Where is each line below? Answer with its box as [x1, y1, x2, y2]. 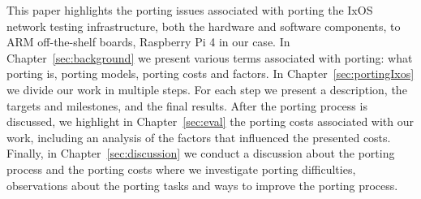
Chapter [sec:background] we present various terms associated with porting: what [6, 49, 413, 66]
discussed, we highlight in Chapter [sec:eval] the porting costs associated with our [6, 113, 415, 130]
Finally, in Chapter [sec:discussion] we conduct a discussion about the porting [6, 145, 395, 162]
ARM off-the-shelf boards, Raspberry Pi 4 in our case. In [6, 33, 290, 50]
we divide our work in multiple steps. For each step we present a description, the [6, 80, 407, 97]
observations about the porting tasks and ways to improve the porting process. [6, 176, 398, 193]
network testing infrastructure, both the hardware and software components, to [6, 17, 401, 34]
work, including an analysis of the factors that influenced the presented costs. [6, 128, 391, 145]
